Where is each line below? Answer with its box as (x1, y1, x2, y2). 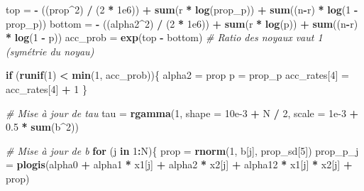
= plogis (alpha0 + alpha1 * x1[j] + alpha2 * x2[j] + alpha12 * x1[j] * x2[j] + (6, 157, 353, 172)
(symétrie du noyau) (6, 43, 94, 58)
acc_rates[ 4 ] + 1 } (6, 81, 87, 96)
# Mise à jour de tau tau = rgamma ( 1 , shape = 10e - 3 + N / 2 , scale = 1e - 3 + (6, 105, 359, 120)
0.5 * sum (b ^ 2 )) (6, 119, 79, 134)
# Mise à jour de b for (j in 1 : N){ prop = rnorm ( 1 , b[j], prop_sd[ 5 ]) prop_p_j (6, 143, 359, 158)
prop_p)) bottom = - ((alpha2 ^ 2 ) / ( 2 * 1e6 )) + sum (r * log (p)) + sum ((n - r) (6, 16, 358, 31)
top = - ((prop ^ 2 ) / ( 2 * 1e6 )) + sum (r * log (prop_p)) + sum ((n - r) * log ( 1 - (6, 2, 358, 16)
